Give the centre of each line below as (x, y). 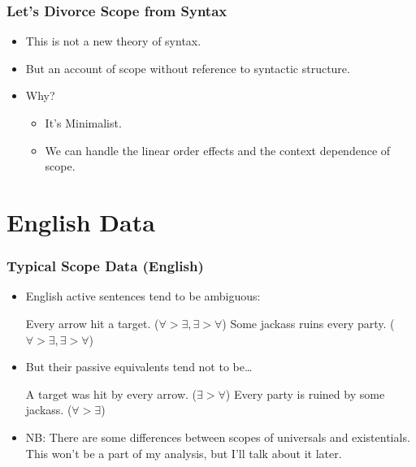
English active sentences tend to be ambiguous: (143, 296)
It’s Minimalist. (83, 123)
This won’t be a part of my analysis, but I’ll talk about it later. (184, 453)
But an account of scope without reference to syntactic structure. (188, 68)
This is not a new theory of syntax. (113, 41)
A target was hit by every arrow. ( (111, 393)
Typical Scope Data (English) (105, 266)
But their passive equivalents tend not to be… (139, 367)
